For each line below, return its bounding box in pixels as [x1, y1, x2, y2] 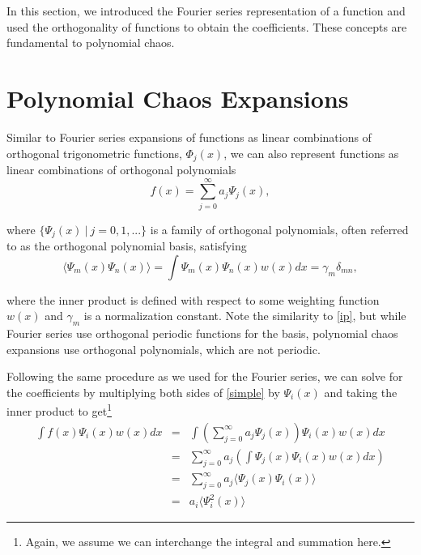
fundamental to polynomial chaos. [6, 34, 175, 51]
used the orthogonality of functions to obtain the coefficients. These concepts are [6, 18, 407, 35]
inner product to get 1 [6, 400, 112, 420]
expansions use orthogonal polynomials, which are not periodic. [6, 340, 321, 357]
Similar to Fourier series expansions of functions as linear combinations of [6, 128, 372, 145]
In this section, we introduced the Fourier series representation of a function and [6, 2, 406, 19]
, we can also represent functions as [223, 144, 399, 161]
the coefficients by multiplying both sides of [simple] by [6, 383, 280, 400]
